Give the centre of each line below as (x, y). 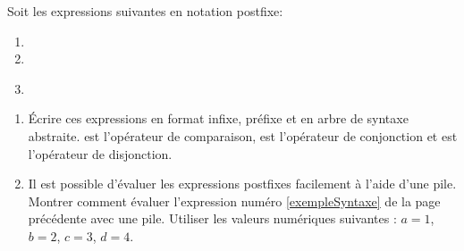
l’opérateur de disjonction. (100, 153)
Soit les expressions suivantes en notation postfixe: (145, 11)
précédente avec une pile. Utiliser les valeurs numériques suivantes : (212, 218)
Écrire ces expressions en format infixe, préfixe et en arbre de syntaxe (218, 118)
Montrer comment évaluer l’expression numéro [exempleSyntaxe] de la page (234, 201)
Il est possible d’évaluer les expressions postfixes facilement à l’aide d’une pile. (242, 184)
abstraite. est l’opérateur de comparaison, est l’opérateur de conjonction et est (243, 135)
